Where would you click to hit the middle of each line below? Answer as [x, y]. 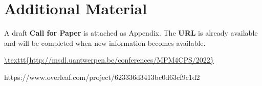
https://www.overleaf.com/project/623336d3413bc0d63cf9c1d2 [102, 77]
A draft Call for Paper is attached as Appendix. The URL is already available [131, 33]
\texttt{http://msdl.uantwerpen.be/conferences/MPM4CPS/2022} [109, 60]
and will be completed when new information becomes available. [105, 42]
